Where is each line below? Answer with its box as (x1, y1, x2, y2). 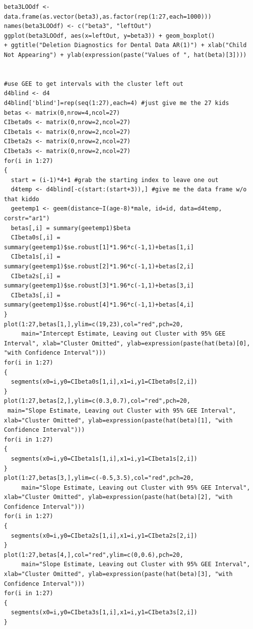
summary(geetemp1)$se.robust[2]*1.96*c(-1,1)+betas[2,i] (4, 263, 194, 270)
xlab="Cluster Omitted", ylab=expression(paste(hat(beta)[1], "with (4, 417, 233, 424)
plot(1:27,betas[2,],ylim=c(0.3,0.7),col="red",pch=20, (4, 397, 191, 405)
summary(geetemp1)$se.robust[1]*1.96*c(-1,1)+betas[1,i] (4, 243, 194, 251)
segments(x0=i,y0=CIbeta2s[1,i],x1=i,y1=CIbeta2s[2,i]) (11, 532, 197, 539)
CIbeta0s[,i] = (11, 234, 60, 241)
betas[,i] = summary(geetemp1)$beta (11, 224, 131, 232)
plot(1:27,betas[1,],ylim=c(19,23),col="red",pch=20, (4, 320, 184, 328)
